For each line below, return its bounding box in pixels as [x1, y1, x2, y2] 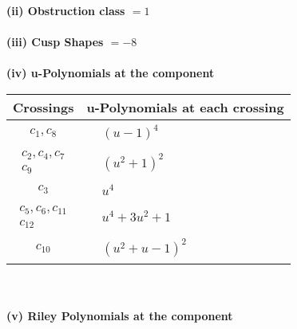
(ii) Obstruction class [6, 2, 125, 18]
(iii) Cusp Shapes [6, 33, 104, 50]
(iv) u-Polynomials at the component [6, 65, 215, 81]
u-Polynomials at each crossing [86, 97, 284, 116]
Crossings [13, 97, 74, 116]
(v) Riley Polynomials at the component [6, 307, 233, 323]
